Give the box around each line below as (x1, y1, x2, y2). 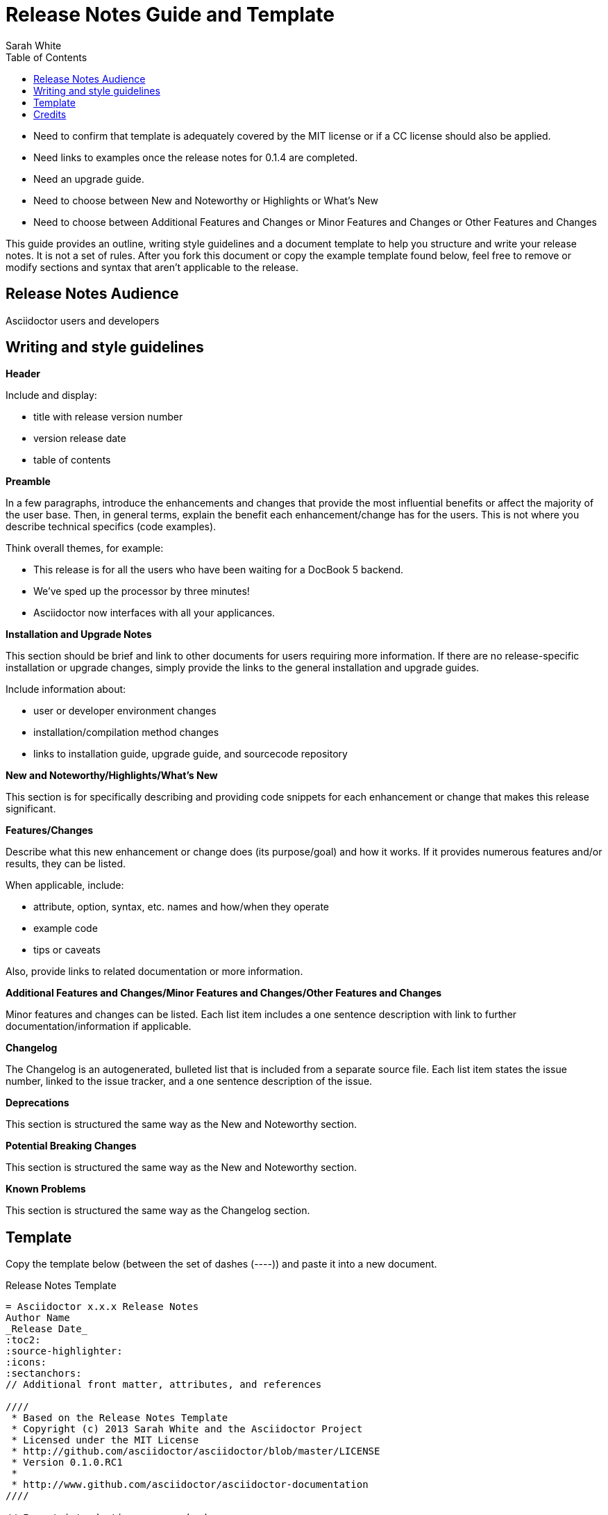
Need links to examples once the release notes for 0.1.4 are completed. (33, 151, 358, 163)
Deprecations (6, 1097, 69, 1109)
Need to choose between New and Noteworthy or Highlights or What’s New (33, 194, 378, 206)
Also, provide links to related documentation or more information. (6, 965, 303, 978)
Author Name (6, 1312, 70, 1324)
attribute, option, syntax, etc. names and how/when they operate (33, 901, 330, 913)
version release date (33, 432, 126, 445)
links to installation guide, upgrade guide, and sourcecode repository (33, 748, 348, 760)
